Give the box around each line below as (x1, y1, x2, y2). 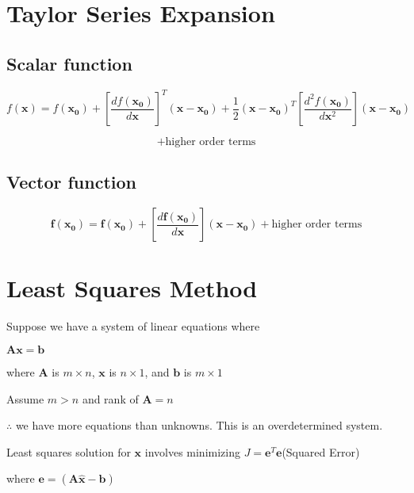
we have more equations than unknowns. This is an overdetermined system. (15, 417, 383, 434)
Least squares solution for (6, 443, 131, 460)
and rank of (82, 390, 139, 407)
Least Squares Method (6, 272, 258, 304)
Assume (6, 390, 44, 407)
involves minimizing (144, 443, 240, 460)
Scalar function (6, 51, 132, 75)
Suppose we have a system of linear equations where (6, 318, 260, 334)
